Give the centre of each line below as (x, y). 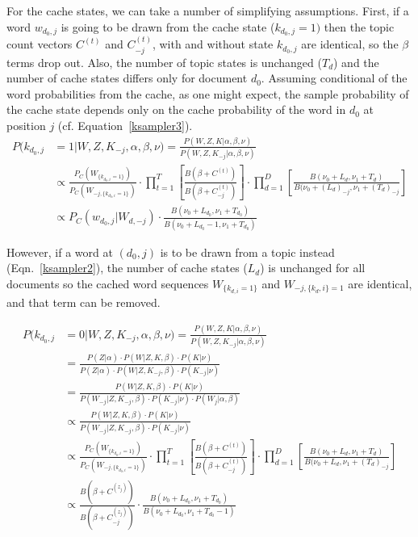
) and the (356, 62)
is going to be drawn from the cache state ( (168, 26)
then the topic (359, 26)
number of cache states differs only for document (127, 78)
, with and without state (213, 44)
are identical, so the (350, 44)
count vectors (40, 44)
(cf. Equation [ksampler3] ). (125, 126)
